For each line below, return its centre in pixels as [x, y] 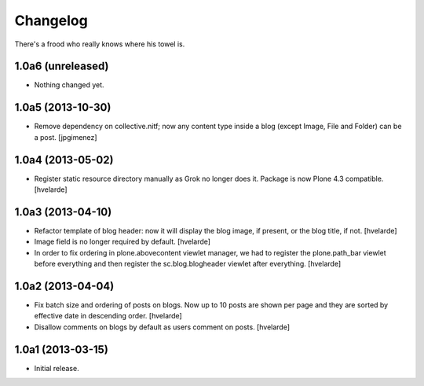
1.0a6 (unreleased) [62, 66]
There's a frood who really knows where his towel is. [100, 44]
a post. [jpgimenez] [66, 137]
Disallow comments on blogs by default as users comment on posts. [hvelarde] [162, 327]
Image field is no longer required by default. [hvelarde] [122, 242]
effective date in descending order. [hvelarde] [108, 316]
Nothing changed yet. [69, 85]
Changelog [51, 20]
